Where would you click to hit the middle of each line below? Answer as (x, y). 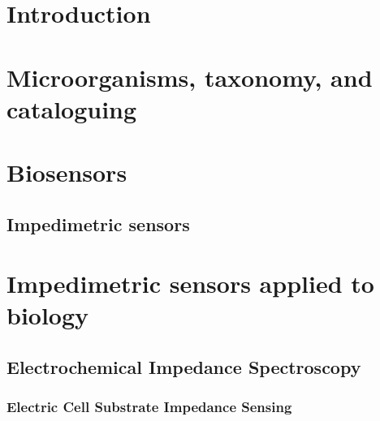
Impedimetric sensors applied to (190, 284)
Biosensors (67, 172)
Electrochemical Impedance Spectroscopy (184, 367)
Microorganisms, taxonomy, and (190, 77)
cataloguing (72, 108)
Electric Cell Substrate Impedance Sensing (149, 407)
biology (48, 315)
